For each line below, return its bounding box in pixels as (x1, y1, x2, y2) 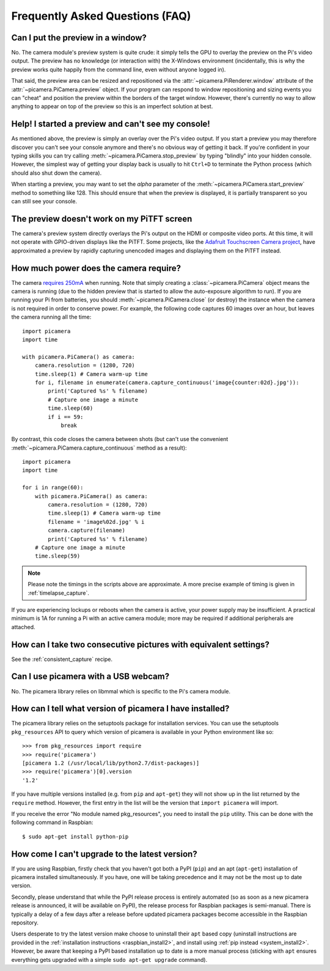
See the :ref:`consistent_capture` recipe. (11, 656, 113, 663)
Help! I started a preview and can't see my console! (11, 119, 210, 129)
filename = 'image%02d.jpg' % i (48, 518, 145, 525)
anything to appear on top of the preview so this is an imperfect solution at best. (11, 103, 213, 110)
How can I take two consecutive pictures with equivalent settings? (11, 639, 270, 649)
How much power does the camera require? (11, 263, 182, 273)
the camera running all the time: (11, 313, 92, 321)
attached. (11, 623, 35, 630)
